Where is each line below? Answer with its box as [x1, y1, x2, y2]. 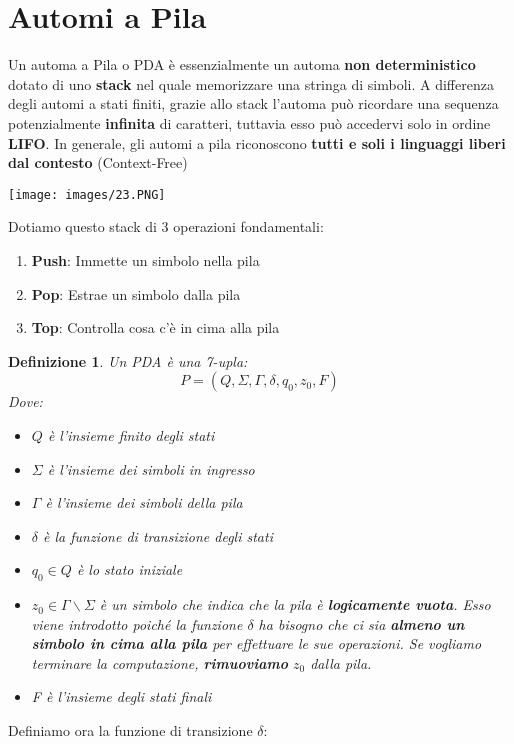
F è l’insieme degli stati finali [31, 686, 212, 707]
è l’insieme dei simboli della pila [45, 492, 243, 513]
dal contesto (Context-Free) [8, 152, 188, 173]
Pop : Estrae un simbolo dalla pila [31, 283, 241, 304]
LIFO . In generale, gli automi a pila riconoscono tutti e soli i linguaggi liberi [8, 132, 506, 153]
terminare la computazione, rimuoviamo [31, 652, 288, 673]
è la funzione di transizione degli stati [43, 525, 273, 546]
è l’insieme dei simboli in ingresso [47, 458, 255, 479]
